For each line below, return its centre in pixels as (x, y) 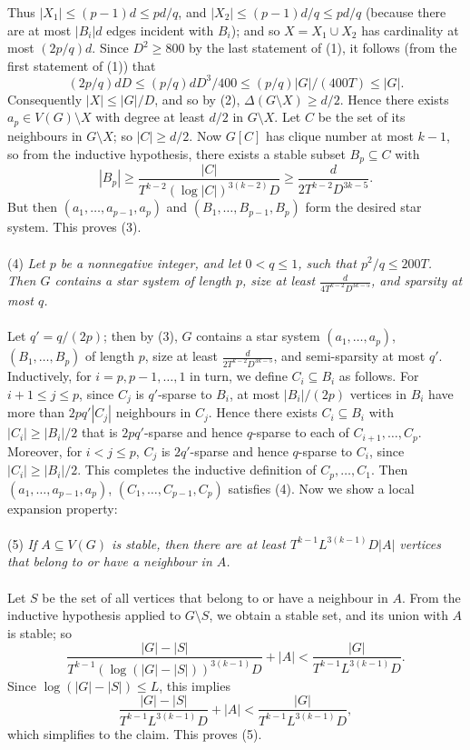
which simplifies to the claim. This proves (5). (135, 733)
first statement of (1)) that (82, 65)
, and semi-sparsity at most (349, 356)
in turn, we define (239, 376)
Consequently (45, 99)
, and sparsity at (417, 280)
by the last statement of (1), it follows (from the (323, 48)
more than (36, 412)
